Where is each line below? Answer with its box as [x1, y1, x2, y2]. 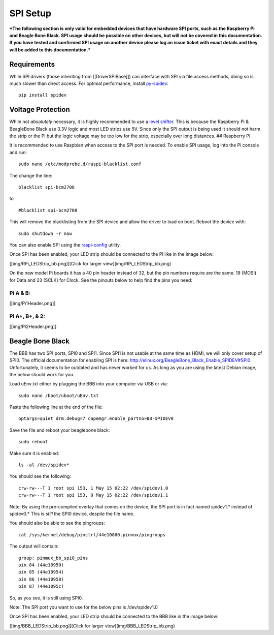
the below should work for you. [9, 371, 75, 377]
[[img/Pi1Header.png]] [9, 300, 56, 306]
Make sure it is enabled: [9, 450, 59, 456]
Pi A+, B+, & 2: [9, 313, 45, 320]
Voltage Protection [9, 105, 71, 114]
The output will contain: [9, 543, 59, 549]
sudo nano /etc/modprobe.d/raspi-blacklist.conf [18, 161, 142, 167]
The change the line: [9, 172, 53, 178]
